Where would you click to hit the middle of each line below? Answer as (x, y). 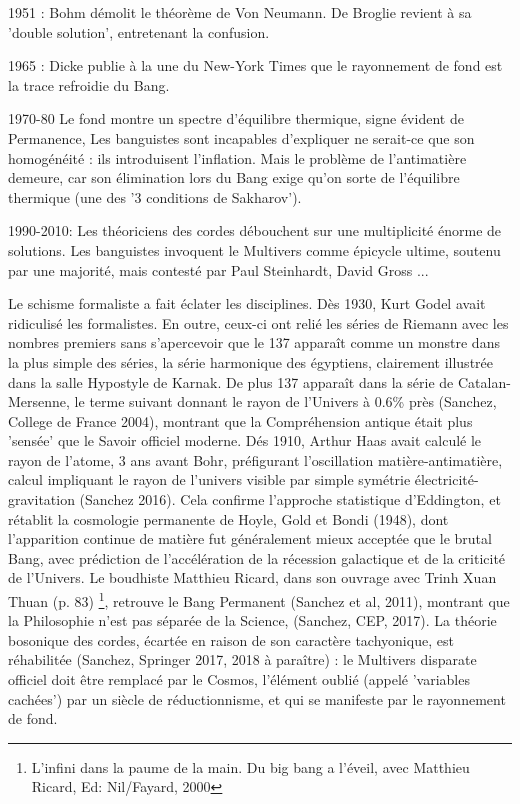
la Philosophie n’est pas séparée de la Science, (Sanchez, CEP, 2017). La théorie (252, 620)
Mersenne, (39, 401)
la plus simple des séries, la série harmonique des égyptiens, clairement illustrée (250, 361)
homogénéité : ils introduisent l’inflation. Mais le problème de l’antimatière (237, 157)
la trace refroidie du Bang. (89, 84)
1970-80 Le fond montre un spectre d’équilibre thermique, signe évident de (236, 118)
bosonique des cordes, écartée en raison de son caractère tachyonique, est (231, 639)
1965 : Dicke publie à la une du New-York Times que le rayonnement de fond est (255, 65)
